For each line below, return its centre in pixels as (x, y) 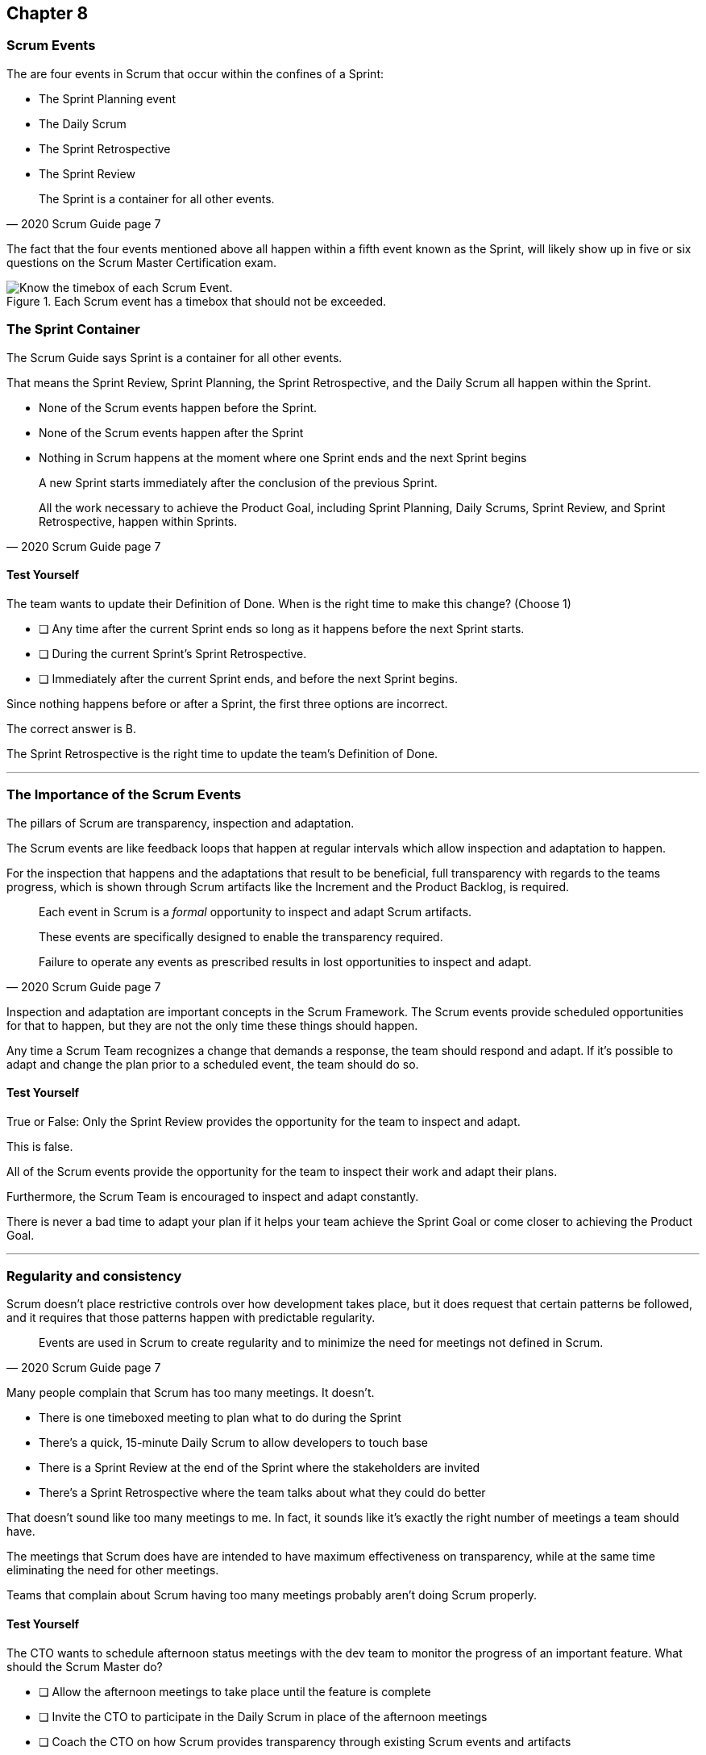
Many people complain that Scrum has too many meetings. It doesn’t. (191, 1393)
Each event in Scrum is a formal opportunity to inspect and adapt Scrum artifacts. (255, 911)
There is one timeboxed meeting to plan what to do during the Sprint (220, 1418)
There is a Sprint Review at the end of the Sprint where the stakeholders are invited (260, 1468)
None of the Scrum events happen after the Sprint (171, 432)
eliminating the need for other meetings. (113, 1570)
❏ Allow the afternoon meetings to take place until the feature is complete (235, 1691)
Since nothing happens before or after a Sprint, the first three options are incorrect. (227, 703)
